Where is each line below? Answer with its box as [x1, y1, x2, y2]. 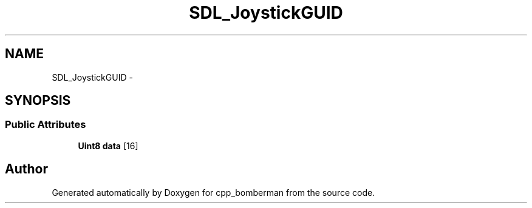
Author [5, 161, 48, 177]
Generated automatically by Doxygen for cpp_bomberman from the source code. [52, 187, 375, 198]
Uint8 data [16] [78, 140, 138, 151]
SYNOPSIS [5, 93, 71, 109]
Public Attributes [5, 118, 86, 131]
